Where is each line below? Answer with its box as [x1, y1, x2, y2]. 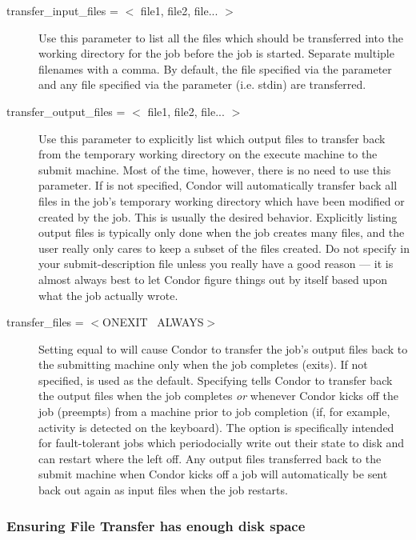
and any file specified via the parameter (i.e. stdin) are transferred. [38, 76, 366, 93]
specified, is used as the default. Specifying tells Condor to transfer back [38, 371, 393, 388]
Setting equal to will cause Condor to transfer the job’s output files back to [38, 340, 408, 357]
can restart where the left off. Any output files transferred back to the [38, 450, 382, 466]
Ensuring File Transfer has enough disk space [6, 515, 306, 535]
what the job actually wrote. [38, 286, 178, 303]
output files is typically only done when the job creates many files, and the [38, 224, 405, 241]
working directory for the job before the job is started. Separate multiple [38, 45, 394, 62]
